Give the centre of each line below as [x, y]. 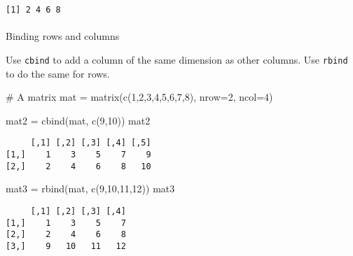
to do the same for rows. [58, 73]
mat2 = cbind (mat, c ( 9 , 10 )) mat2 [78, 120]
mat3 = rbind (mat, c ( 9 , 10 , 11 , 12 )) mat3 [90, 189]
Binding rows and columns [63, 36]
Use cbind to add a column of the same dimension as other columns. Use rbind [177, 59]
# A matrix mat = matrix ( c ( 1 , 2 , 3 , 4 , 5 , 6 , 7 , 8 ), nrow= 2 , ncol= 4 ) [139, 97]
